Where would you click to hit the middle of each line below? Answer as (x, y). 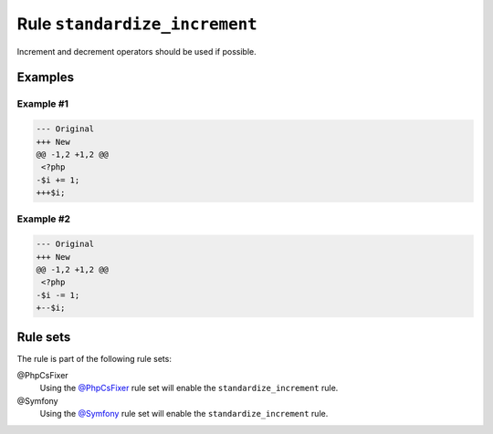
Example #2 (44, 219)
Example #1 (42, 104)
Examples (46, 77)
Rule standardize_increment (137, 24)
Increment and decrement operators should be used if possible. (136, 51)
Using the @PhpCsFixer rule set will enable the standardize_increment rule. (189, 388)
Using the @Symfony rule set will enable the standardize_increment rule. (184, 414)
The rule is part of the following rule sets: (94, 358)
